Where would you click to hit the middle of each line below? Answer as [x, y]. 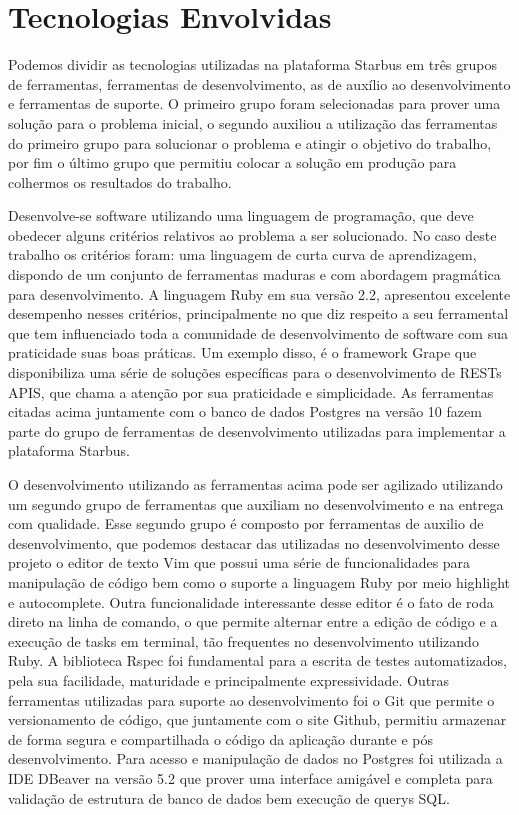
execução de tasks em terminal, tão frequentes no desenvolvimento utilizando [243, 640]
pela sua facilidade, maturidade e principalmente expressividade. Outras [229, 679]
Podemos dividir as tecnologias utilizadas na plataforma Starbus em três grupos [253, 64]
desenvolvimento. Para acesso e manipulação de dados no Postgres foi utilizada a [255, 758]
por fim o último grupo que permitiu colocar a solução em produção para [232, 162]
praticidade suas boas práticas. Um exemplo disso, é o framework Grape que [242, 352]
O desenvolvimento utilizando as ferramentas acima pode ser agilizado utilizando [255, 484]
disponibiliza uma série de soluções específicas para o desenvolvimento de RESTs [255, 372]
